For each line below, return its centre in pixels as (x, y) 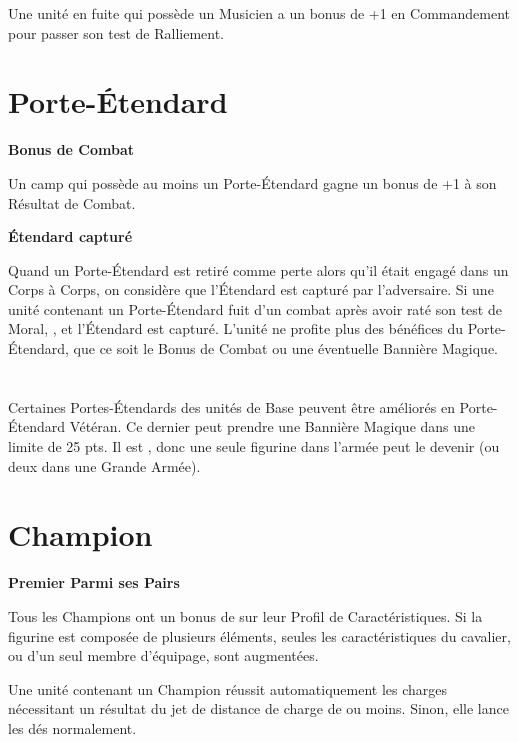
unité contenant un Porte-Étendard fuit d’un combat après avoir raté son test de (255, 308)
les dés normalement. (72, 727)
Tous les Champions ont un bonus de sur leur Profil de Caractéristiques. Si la (245, 615)
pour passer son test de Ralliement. (116, 32)
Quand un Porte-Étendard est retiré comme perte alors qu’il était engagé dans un (258, 269)
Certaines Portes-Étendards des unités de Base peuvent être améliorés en (231, 406)
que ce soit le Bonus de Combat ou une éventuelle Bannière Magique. (286, 348)
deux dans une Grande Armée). (104, 465)
